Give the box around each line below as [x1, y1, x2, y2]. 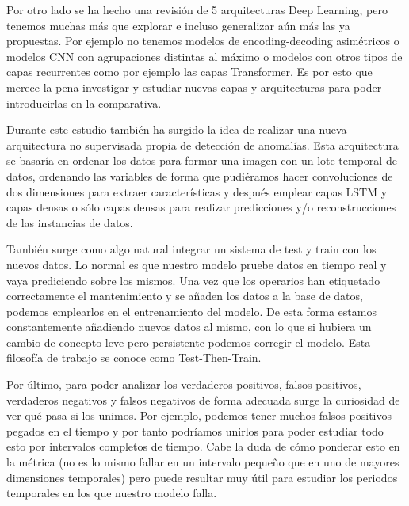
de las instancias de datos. [6, 214, 133, 230]
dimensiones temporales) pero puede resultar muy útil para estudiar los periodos [6, 469, 398, 485]
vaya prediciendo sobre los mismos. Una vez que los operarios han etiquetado [6, 272, 380, 288]
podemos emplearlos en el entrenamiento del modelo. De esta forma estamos [6, 302, 377, 319]
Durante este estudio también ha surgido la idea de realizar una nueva [6, 121, 347, 138]
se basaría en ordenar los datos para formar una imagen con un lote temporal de [6, 152, 397, 169]
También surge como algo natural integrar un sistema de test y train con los [6, 241, 377, 257]
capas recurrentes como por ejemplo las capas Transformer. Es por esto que [6, 63, 373, 80]
